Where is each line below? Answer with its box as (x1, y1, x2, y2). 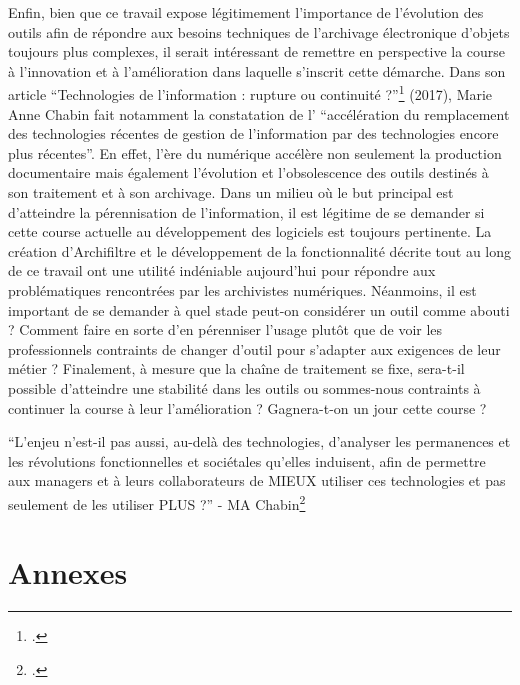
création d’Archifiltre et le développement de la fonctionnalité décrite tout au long (8, 240, 512, 261)
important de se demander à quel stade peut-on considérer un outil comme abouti (8, 299, 510, 320)
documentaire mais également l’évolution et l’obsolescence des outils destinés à (8, 162, 489, 183)
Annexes (8, 552, 128, 593)
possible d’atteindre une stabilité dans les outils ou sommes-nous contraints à (8, 377, 481, 398)
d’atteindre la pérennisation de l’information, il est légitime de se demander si (8, 201, 485, 222)
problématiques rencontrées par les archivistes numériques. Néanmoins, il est (8, 279, 477, 300)
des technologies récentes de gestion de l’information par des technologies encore (8, 123, 499, 144)
